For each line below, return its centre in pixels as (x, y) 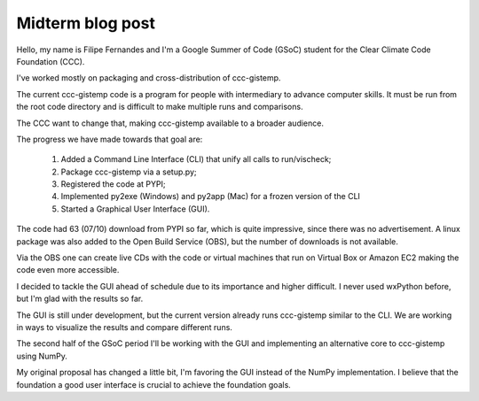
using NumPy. (42, 356)
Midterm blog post (86, 23)
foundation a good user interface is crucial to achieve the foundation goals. (154, 384)
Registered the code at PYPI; (113, 184)
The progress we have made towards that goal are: (110, 139)
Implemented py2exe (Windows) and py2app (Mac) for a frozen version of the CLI (211, 197)
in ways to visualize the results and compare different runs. (124, 327)
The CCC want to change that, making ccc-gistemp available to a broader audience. (170, 123)
